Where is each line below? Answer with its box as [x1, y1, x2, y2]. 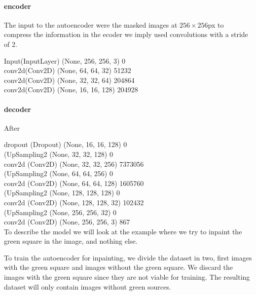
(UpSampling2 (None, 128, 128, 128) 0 [4, 187, 120, 198]
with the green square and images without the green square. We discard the [4, 262, 233, 272]
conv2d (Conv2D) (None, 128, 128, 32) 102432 [4, 197, 144, 207]
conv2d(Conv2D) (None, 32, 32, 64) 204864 [4, 74, 135, 85]
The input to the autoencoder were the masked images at [4, 19, 178, 30]
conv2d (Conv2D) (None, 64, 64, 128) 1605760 [4, 178, 144, 188]
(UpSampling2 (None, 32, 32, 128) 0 [4, 148, 113, 159]
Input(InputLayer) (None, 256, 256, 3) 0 [4, 55, 126, 66]
